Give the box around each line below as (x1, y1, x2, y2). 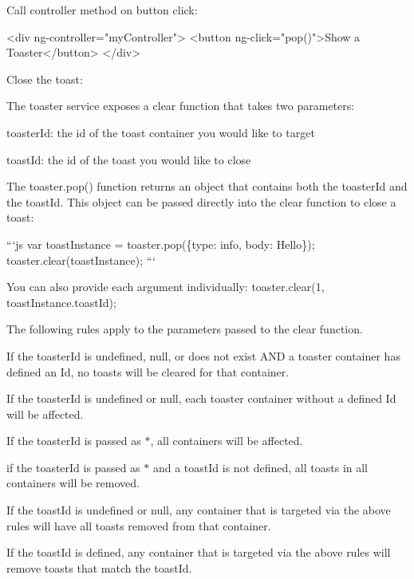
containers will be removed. (6, 475, 140, 491)
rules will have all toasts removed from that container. (6, 517, 271, 534)
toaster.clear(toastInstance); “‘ (6, 251, 156, 268)
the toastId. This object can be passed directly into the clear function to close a (6, 193, 396, 210)
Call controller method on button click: (6, 2, 198, 18)
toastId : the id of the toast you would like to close (6, 151, 251, 167)
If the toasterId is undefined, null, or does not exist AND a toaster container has (6, 347, 400, 364)
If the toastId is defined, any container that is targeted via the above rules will (6, 544, 391, 561)
